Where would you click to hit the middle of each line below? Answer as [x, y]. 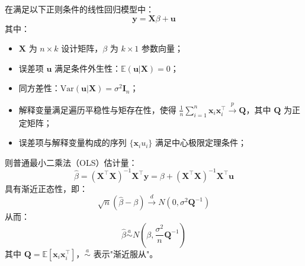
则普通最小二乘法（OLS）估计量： [71, 162]
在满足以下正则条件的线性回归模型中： [79, 9]
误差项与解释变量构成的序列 [73, 142]
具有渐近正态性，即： [46, 188]
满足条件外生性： [88, 68]
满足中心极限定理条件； [200, 142]
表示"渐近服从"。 [126, 253]
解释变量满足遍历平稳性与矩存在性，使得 [97, 109]
